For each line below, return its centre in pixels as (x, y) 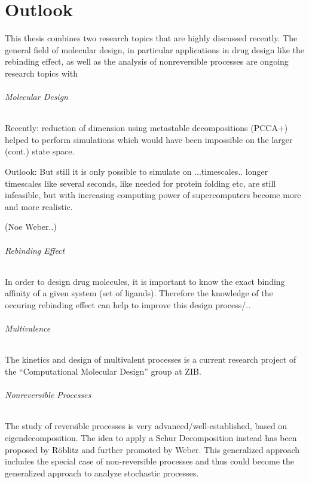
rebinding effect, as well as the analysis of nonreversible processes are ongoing (147, 61)
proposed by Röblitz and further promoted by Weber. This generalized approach (152, 449)
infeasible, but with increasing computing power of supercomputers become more (153, 195)
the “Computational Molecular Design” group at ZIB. (103, 371)
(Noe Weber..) (31, 227)
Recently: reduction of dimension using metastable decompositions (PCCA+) (146, 128)
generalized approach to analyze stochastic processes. (102, 473)
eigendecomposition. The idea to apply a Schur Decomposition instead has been (151, 438)
